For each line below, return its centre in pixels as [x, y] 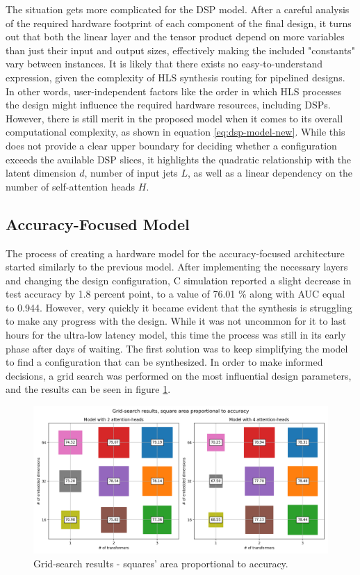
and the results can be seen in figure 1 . [88, 389]
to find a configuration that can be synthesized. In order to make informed [164, 362]
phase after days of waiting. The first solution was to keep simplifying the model [177, 348]
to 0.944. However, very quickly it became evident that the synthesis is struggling [179, 307]
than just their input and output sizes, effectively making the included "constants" [180, 50]
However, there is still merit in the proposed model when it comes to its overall [174, 118]
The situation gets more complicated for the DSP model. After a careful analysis [178, 9]
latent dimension [41, 173]
